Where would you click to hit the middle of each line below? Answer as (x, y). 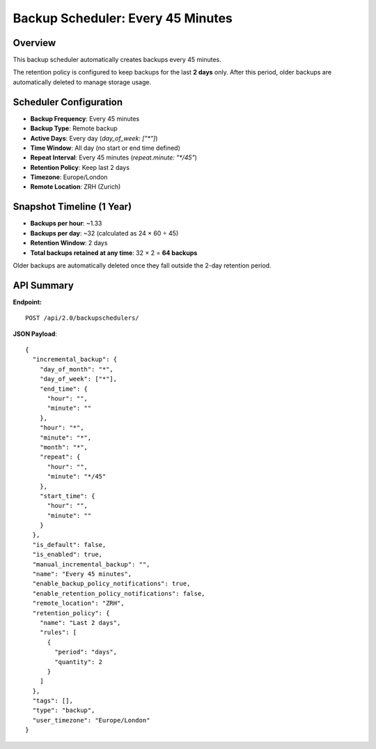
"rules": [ (58, 633)
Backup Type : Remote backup (74, 128)
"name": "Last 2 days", (80, 623)
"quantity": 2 (79, 662)
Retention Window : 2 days (69, 243)
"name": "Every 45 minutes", (82, 574)
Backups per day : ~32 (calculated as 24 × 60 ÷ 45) (104, 233)
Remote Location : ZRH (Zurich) (76, 187)
